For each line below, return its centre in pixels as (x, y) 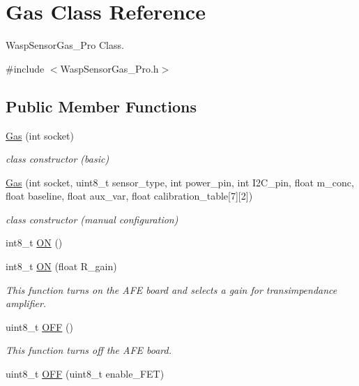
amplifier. (26, 303)
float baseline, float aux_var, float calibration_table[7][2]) (129, 196)
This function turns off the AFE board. (89, 350)
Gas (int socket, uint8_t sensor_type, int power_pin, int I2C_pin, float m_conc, (180, 182)
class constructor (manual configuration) (92, 219)
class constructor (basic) (58, 159)
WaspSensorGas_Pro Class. (65, 45)
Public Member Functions (101, 106)
